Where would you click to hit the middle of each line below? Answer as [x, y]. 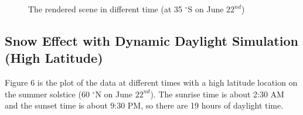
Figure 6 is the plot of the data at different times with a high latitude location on [151, 82]
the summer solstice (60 [47, 94]
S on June [206, 9]
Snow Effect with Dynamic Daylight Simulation [151, 40]
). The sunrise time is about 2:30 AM [217, 94]
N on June [114, 94]
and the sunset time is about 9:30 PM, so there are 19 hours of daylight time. [144, 105]
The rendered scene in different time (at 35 [105, 9]
